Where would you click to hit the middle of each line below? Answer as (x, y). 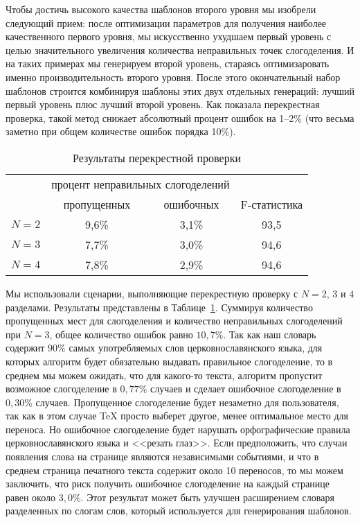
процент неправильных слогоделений (141, 184)
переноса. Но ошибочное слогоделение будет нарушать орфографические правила (178, 429)
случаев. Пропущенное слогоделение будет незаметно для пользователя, (187, 402)
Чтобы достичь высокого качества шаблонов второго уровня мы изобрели (161, 9)
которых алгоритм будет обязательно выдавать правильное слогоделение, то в (169, 361)
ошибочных (191, 204)
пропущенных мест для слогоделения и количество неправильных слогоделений (174, 321)
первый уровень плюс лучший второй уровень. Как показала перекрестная (163, 104)
